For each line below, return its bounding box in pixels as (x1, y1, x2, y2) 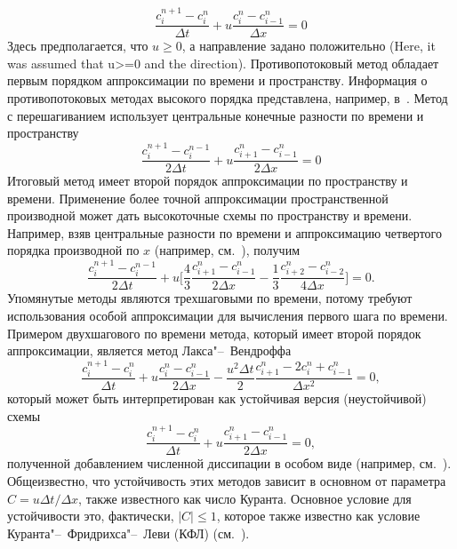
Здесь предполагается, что (7, 36, 148, 55)
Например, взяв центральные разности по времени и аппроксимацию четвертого (7, 223, 443, 242)
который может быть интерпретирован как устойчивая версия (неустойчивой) (7, 388, 427, 407)
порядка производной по (7, 241, 140, 259)
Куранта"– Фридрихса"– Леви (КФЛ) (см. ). (7, 523, 250, 542)
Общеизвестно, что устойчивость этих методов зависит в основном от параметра (7, 472, 446, 490)
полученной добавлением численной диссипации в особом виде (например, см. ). (7, 454, 452, 473)
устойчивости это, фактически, (7, 506, 174, 525)
